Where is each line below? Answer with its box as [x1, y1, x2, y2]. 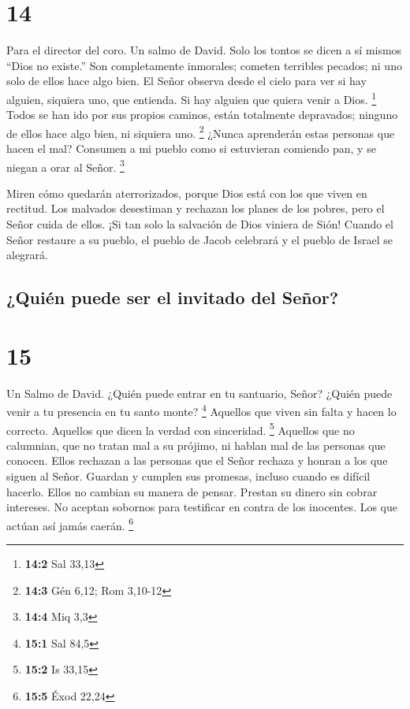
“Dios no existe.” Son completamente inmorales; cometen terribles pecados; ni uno [6, 57, 402, 73]
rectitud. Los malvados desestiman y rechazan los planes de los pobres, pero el [6, 200, 385, 217]
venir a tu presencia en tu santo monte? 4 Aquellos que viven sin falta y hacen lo [6, 401, 397, 419]
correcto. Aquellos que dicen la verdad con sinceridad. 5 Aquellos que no [6, 419, 355, 438]
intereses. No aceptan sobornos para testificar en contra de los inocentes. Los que [6, 499, 398, 515]
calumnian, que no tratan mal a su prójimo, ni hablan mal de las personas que [6, 436, 386, 453]
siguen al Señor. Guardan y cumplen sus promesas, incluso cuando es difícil [6, 468, 371, 484]
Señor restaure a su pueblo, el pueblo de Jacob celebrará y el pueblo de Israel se [6, 231, 393, 247]
